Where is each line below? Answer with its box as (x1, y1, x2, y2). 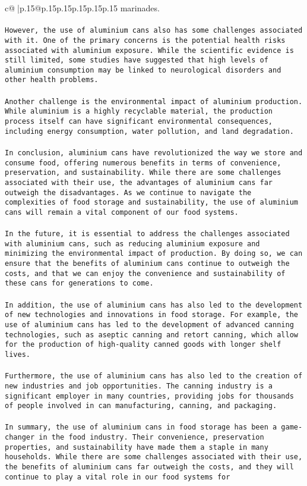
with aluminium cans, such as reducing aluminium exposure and (5, 239, 260, 248)
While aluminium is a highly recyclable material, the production (5, 107, 273, 116)
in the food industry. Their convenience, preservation (39, 433, 264, 442)
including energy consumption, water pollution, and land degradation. (5, 127, 294, 136)
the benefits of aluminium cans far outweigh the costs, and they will (5, 463, 294, 472)
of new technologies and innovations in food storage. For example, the (5, 311, 298, 319)
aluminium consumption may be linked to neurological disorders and (5, 65, 281, 74)
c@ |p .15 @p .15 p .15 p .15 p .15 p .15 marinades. (5, 2, 160, 14)
